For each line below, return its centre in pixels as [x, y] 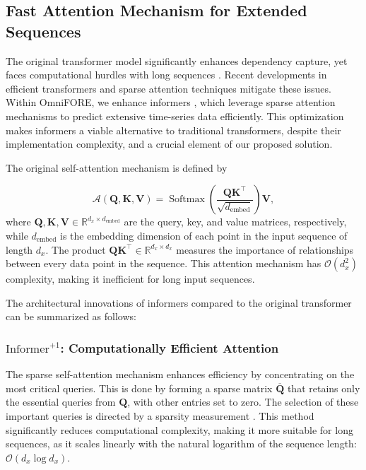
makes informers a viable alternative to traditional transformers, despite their [173, 130]
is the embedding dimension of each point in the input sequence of [204, 235]
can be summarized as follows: [71, 316]
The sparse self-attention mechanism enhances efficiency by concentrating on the [180, 374]
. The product [76, 249]
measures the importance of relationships [265, 249]
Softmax [187, 200]
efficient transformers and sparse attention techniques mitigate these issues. [169, 88]
